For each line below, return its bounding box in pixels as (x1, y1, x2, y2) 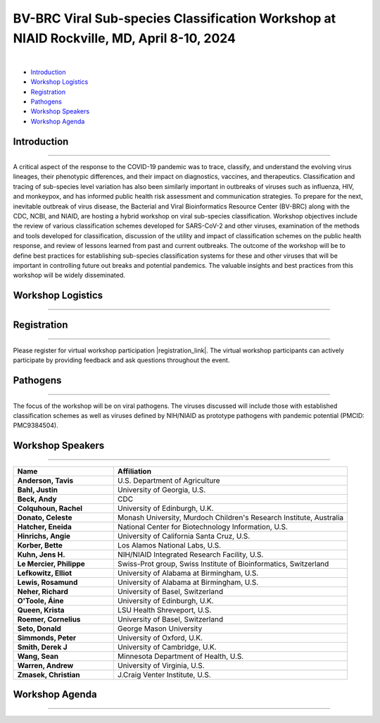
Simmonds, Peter (17, 633, 77, 643)
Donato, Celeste (17, 512, 72, 522)
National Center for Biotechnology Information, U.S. (117, 521, 289, 531)
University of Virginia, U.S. (117, 660, 205, 670)
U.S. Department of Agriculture (117, 476, 221, 486)
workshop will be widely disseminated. (13, 271, 126, 280)
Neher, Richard (17, 586, 68, 596)
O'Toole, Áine (17, 595, 64, 605)
